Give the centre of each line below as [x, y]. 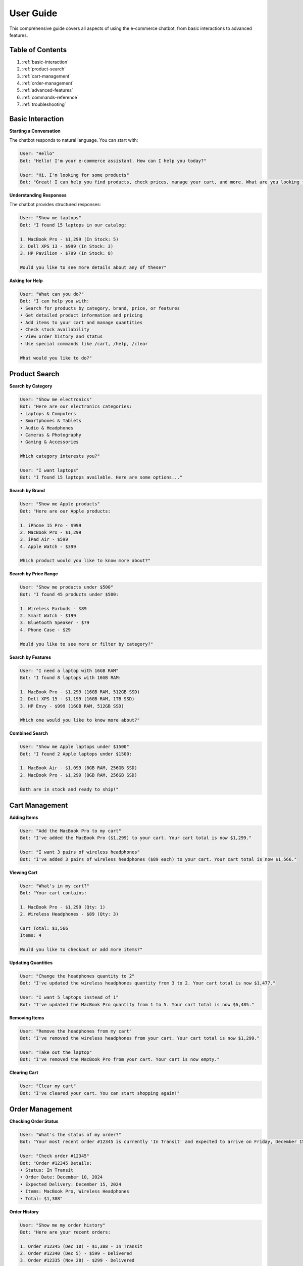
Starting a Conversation [35, 131]
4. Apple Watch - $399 [48, 546]
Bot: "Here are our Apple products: [65, 511]
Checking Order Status [34, 1121]
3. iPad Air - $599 [44, 540]
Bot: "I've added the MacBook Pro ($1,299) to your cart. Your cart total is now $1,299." [136, 838]
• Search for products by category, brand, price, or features [100, 308]
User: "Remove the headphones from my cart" [76, 1031]
